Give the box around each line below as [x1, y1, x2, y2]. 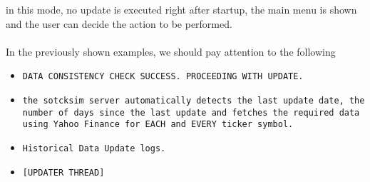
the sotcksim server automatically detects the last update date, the [22, 96, 365, 106]
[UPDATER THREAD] [22, 167, 105, 178]
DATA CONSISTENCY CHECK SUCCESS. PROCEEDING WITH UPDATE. [22, 71, 304, 82]
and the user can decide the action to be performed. [6, 16, 232, 31]
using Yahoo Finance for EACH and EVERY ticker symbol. [22, 119, 294, 130]
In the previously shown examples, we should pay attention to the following [6, 44, 336, 59]
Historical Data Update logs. [22, 143, 166, 153]
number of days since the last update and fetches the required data [22, 107, 360, 118]
